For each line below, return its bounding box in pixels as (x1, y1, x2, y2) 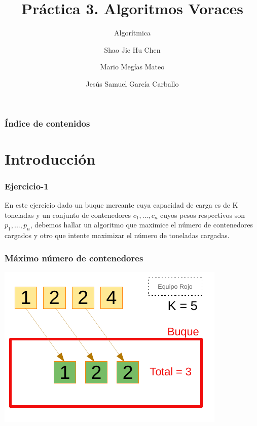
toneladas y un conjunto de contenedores (5, 209, 131, 220)
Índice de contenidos (5, 117, 90, 129)
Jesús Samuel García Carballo (86, 78, 179, 89)
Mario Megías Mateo (100, 61, 165, 72)
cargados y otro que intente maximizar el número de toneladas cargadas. (5, 230, 230, 240)
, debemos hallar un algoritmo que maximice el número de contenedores (30, 219, 253, 230)
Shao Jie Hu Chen (104, 44, 161, 55)
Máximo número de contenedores (5, 251, 143, 264)
